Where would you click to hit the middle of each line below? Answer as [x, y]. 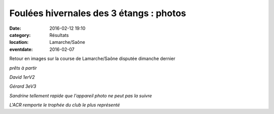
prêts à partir [23, 68]
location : [19, 42]
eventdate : [21, 49]
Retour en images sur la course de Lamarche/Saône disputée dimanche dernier [92, 59]
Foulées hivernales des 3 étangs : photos [98, 13]
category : [20, 35]
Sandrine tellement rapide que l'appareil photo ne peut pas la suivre [81, 95]
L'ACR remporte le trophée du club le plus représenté [65, 105]
